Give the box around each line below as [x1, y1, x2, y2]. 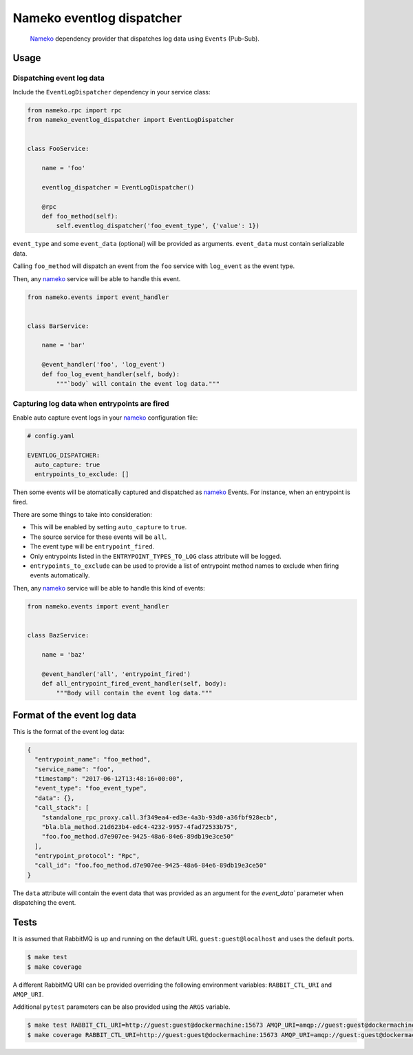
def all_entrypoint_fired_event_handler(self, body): [41, 679, 227, 687]
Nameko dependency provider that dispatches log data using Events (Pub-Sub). [30, 34, 260, 43]
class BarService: [27, 322, 89, 330]
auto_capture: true [34, 460, 100, 469]
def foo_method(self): [41, 212, 118, 220]
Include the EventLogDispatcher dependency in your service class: [12, 88, 211, 96]
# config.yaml [27, 431, 75, 440]
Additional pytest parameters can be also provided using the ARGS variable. [12, 1003, 231, 1011]
